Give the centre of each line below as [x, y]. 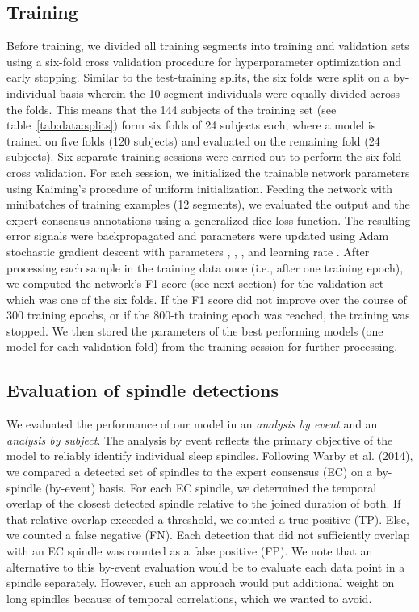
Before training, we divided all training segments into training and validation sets [208, 46]
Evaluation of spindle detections [143, 390]
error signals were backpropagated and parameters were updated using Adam [198, 236]
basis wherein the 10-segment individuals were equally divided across [230, 93]
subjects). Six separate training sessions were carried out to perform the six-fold [204, 156]
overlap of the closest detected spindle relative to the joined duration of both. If [204, 503]
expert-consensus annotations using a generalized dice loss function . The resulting [209, 219]
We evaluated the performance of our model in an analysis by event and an [192, 424]
